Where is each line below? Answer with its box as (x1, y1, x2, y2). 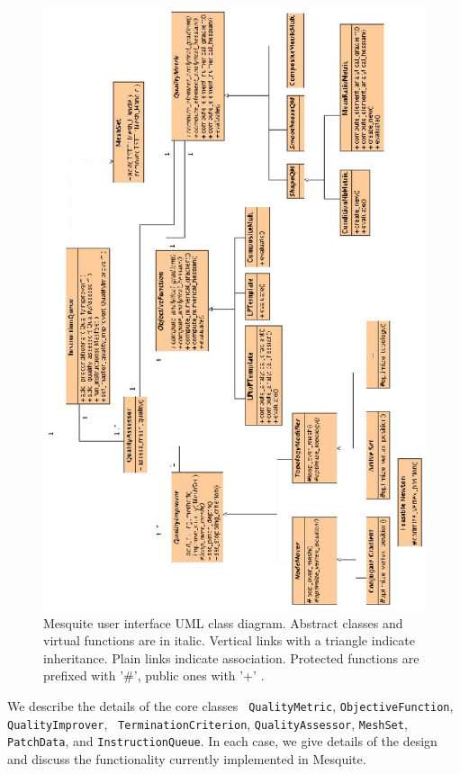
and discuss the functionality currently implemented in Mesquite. (7, 749, 366, 768)
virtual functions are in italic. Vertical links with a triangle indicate (43, 631, 415, 650)
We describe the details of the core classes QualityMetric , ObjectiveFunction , (7, 696, 454, 715)
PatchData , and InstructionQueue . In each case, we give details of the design (7, 732, 437, 751)
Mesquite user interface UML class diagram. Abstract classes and (43, 613, 403, 632)
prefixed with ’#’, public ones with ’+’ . (43, 666, 265, 685)
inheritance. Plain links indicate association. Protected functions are (43, 648, 419, 667)
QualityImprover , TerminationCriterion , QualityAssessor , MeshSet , (7, 714, 408, 733)
